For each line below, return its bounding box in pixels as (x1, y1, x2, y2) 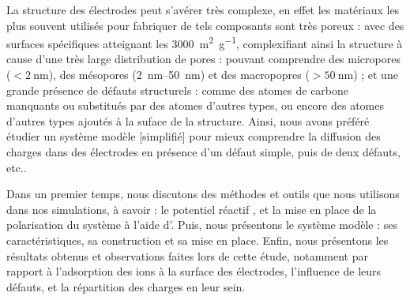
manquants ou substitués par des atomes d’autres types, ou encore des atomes (6, 97, 385, 114)
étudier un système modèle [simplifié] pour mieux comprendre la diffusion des (6, 128, 381, 144)
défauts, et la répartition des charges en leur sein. (6, 278, 246, 294)
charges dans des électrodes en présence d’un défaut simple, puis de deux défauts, (6, 144, 401, 159)
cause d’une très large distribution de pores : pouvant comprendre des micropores (6, 51, 401, 67)
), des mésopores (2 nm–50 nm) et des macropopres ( (48, 66, 310, 83)
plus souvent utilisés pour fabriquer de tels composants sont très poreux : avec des (6, 17, 404, 33)
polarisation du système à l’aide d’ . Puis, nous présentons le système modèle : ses (6, 216, 397, 233)
